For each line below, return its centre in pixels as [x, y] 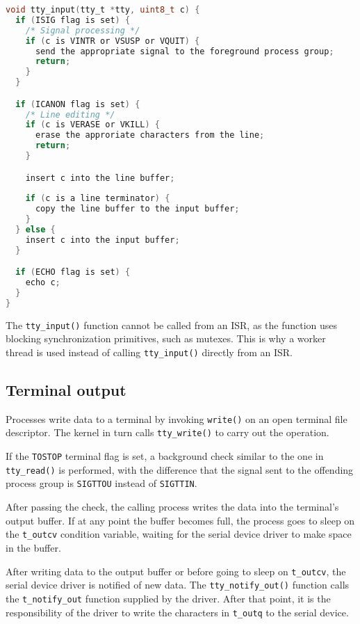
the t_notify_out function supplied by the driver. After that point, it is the [168, 598]
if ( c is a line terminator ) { [98, 199]
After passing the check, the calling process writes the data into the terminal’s [172, 507]
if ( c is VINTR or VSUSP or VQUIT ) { [113, 41]
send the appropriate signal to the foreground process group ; [185, 51]
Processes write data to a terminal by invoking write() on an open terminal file [177, 418]
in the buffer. [33, 547]
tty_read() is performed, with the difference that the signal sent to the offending [180, 469]
